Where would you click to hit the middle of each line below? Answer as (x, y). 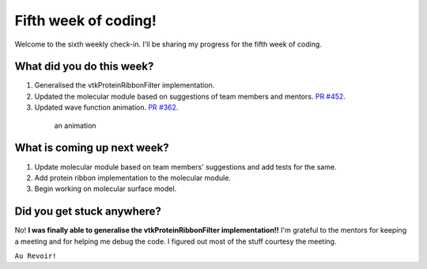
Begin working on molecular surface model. (106, 189)
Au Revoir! (36, 256)
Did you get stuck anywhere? (88, 212)
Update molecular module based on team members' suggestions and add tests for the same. (185, 166)
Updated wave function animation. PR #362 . (106, 107)
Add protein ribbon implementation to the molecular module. (132, 177)
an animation (75, 125)
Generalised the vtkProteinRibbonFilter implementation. (125, 85)
